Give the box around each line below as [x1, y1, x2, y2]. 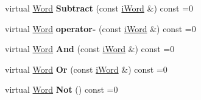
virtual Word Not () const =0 [5, 83, 118, 96]
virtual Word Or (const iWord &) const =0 [5, 62, 167, 75]
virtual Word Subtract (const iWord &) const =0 [5, 2, 194, 14]
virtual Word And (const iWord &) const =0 [5, 42, 175, 55]
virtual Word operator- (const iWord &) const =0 [5, 22, 196, 35]
